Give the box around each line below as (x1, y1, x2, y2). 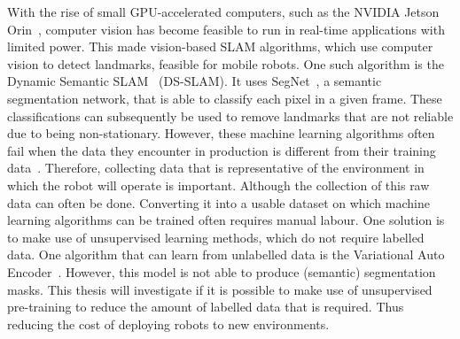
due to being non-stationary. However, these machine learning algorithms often (7, 124, 435, 143)
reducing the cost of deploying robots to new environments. (7, 314, 330, 333)
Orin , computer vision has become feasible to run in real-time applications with (7, 19, 445, 38)
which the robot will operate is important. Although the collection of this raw (7, 175, 430, 194)
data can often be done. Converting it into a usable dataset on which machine (7, 193, 430, 212)
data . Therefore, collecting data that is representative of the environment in (7, 158, 425, 177)
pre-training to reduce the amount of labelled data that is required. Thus (7, 297, 404, 316)
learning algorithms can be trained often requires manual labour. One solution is (7, 211, 445, 229)
